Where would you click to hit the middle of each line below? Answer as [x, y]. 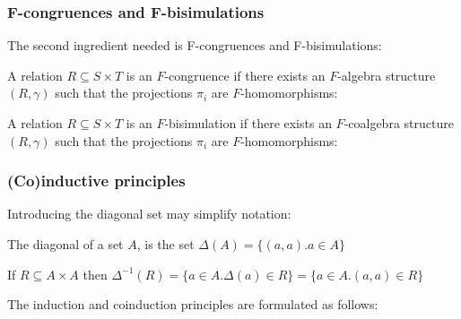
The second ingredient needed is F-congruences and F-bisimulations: [195, 45]
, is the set [165, 244]
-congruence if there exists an [245, 75]
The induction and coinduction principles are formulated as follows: [193, 304]
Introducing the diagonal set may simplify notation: [149, 214]
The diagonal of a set [65, 244]
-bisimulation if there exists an [248, 123]
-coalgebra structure [399, 123]
